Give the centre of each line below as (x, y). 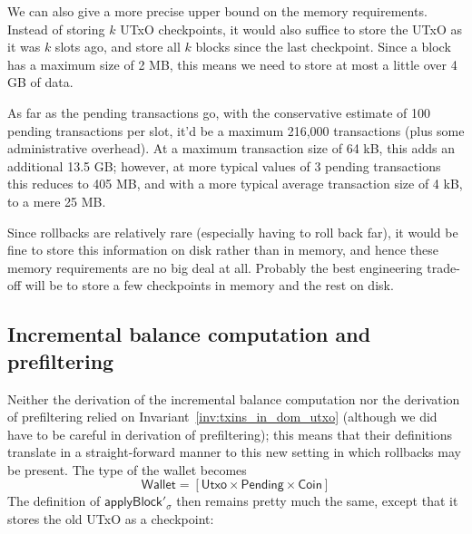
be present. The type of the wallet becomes (127, 469)
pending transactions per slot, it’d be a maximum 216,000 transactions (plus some (236, 130)
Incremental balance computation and (189, 334)
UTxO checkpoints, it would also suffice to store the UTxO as (291, 29)
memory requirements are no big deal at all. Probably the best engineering (215, 267)
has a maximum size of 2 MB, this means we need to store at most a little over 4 (232, 64)
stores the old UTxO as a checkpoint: (111, 519)
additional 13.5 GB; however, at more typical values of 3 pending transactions (224, 165)
